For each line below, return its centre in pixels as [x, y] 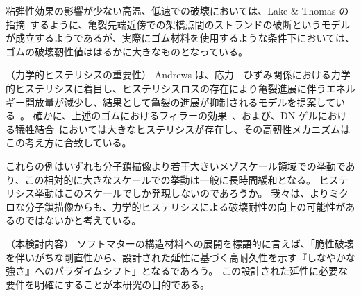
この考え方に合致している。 [69, 142]
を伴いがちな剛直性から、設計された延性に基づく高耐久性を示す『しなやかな [180, 257]
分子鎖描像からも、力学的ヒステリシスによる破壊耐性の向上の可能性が [185, 206]
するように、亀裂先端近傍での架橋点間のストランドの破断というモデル [190, 24]
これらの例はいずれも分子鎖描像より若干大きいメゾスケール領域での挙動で [176, 165]
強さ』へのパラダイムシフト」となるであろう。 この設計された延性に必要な [177, 271]
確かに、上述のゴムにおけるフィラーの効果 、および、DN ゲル [175, 115]
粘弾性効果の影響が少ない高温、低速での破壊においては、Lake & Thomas [171, 10]
